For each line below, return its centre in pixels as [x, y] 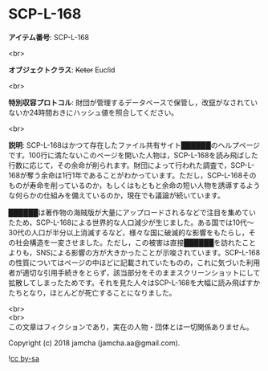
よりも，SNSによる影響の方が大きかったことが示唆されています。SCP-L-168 [134, 252]
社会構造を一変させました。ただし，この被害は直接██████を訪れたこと [136, 243]
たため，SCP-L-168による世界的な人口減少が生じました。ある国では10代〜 [131, 222]
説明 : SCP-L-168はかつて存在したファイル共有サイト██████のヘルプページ [134, 145]
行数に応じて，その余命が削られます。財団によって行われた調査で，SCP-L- [132, 165]
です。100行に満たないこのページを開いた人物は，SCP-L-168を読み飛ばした [133, 155]
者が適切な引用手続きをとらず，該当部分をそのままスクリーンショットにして [134, 272]
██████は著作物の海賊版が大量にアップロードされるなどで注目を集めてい [132, 212]
